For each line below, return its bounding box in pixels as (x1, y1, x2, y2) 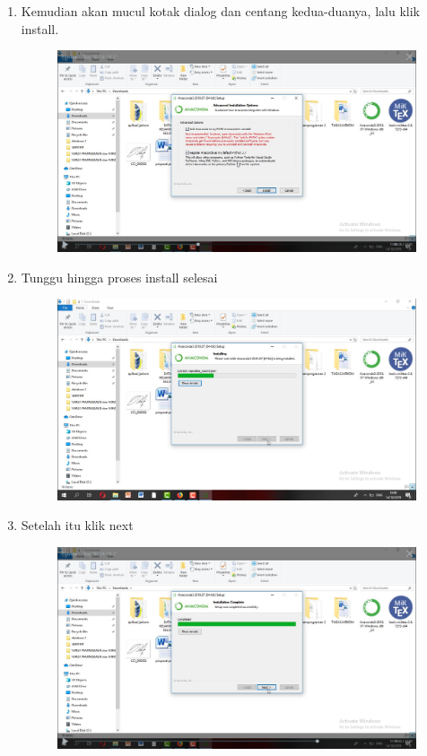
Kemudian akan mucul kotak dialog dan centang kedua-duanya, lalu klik (21, 2, 420, 20)
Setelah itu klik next (21, 516, 134, 534)
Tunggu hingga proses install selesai (21, 267, 218, 286)
